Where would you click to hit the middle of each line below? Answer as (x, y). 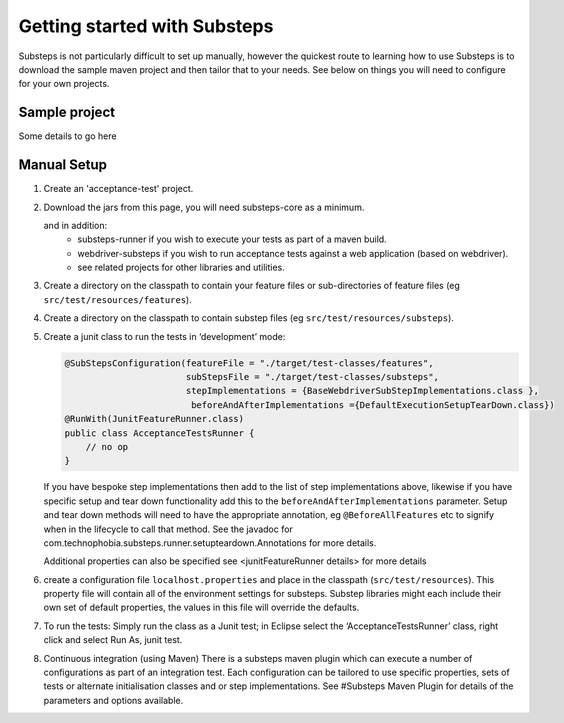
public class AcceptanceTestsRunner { (159, 433)
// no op (107, 446)
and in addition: (75, 225)
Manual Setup (63, 165)
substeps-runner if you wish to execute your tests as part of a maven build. (232, 239)
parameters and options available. (113, 700)
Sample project (66, 112)
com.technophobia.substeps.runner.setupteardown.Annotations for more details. (210, 542)
